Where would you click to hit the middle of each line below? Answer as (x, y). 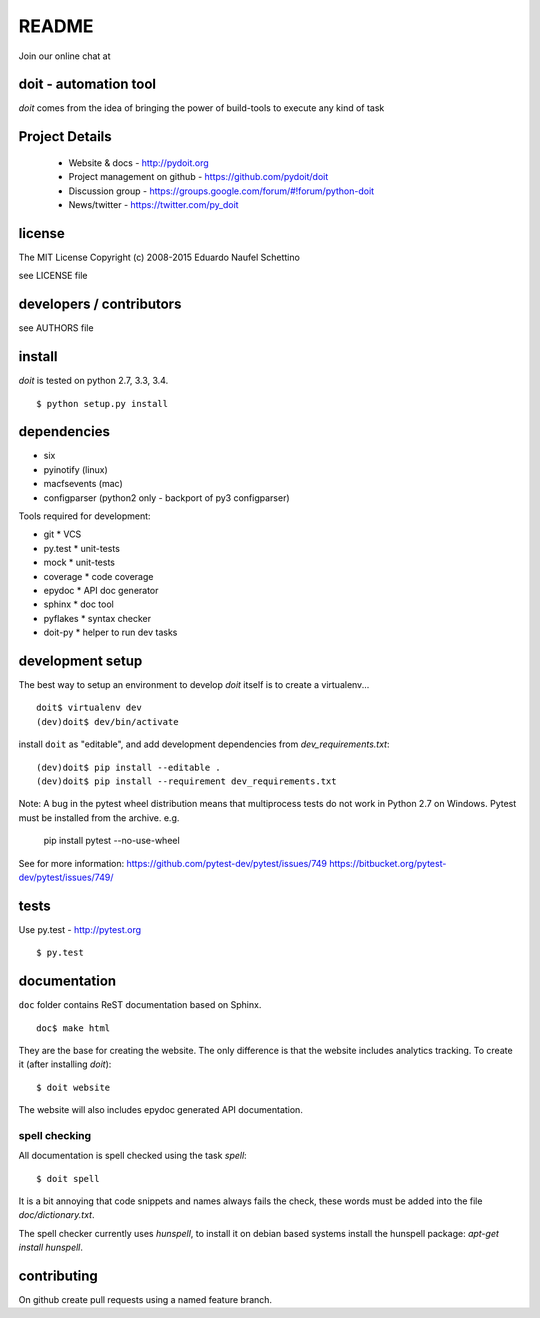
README (56, 26)
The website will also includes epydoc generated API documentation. (161, 1110)
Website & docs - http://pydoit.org (138, 162)
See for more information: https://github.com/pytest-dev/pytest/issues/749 (172, 863)
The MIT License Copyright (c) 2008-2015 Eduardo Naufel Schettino (159, 257)
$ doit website (73, 1087)
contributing (58, 1276)
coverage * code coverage (98, 576)
